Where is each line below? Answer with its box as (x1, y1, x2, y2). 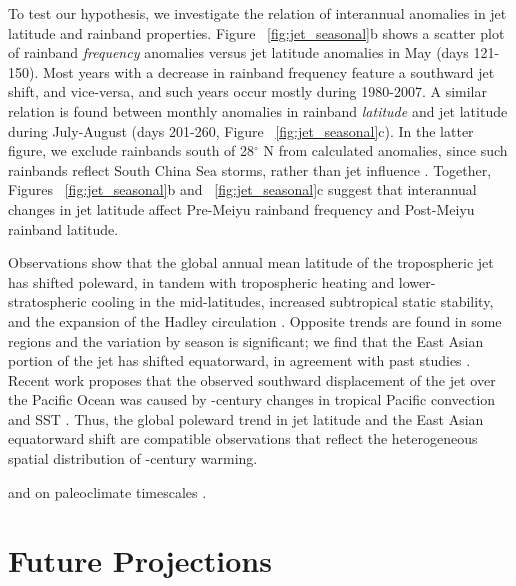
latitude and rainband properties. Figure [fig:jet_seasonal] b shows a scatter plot (8, 22, 505, 43)
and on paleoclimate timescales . (8, 481, 207, 502)
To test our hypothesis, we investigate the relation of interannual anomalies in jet (8, 3, 507, 23)
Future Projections (8, 540, 272, 581)
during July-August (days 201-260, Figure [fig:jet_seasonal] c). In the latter (8, 120, 474, 141)
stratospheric (8, 291, 87, 312)
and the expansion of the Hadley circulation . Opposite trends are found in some (8, 310, 502, 331)
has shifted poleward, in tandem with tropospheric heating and (8, 271, 395, 292)
